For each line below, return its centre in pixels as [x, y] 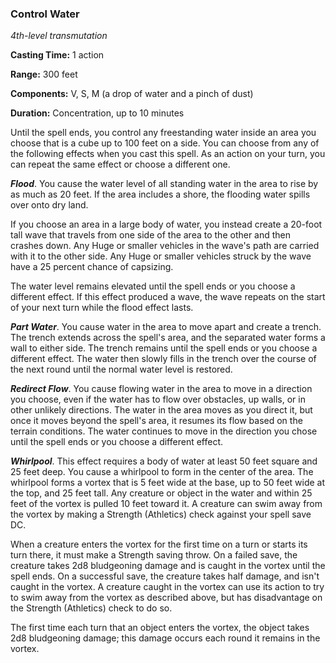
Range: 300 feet [44, 74]
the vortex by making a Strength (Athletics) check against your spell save [161, 514]
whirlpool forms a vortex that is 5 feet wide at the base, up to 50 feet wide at [168, 483]
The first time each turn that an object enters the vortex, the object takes [160, 628]
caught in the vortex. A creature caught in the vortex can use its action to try [167, 587]
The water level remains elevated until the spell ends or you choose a [153, 286]
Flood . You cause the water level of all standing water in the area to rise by [164, 184]
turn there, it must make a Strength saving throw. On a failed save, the [154, 555]
